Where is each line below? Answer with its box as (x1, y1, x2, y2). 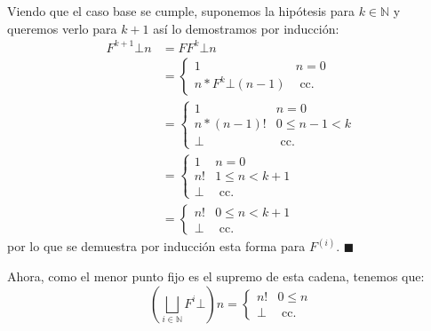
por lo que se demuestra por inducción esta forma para (7, 237, 306, 256)
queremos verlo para (7, 19, 117, 37)
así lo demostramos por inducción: (153, 19, 339, 37)
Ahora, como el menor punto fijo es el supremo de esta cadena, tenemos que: (7, 267, 425, 286)
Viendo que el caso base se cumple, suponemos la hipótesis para (7, 2, 355, 20)
